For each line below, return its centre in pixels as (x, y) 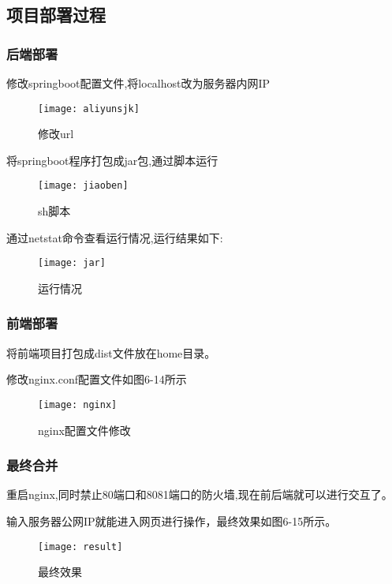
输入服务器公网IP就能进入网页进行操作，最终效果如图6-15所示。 (172, 521)
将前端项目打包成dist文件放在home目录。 (111, 352)
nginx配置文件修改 (84, 430)
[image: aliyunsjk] (89, 109)
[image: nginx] (78, 404)
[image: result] (80, 547)
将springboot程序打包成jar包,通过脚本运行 (112, 160)
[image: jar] (72, 263)
